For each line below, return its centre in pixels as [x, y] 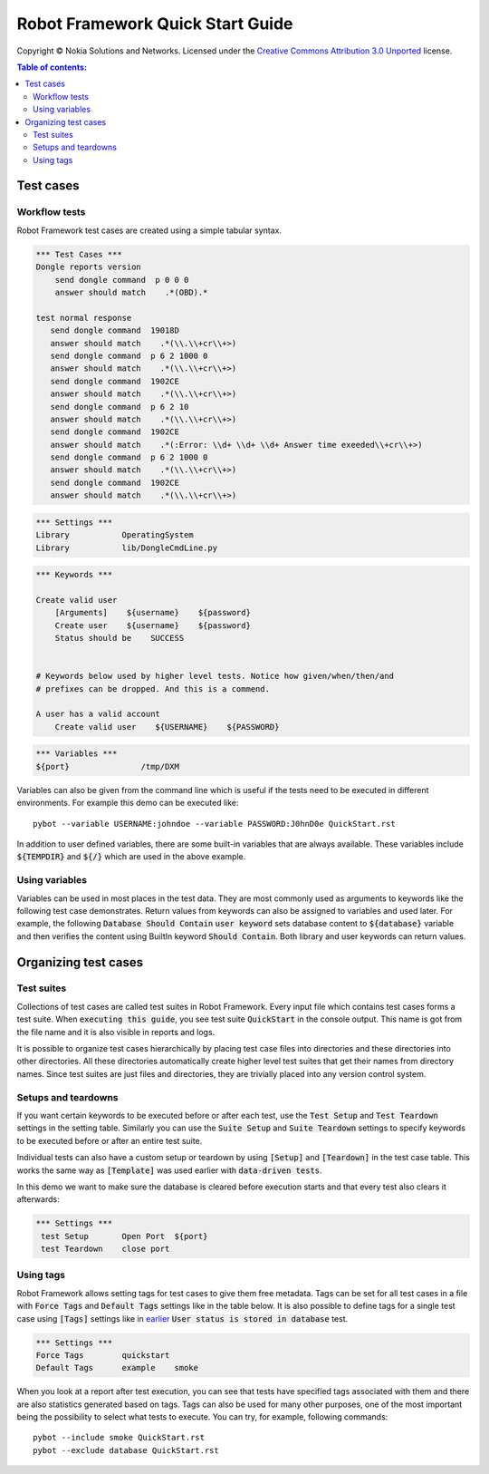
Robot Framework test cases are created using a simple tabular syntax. [149, 230]
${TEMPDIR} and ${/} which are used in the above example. [131, 857]
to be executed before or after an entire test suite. [110, 1140]
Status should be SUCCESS [120, 638]
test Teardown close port [105, 1249]
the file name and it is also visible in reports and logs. [116, 1032]
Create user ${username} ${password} [153, 625]
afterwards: [38, 1199]
